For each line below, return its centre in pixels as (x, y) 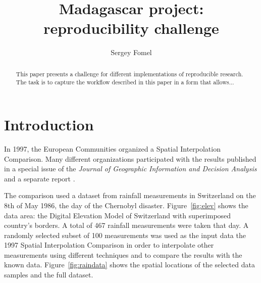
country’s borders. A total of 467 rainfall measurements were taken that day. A (126, 225)
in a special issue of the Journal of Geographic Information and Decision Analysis (130, 169)
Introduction (49, 125)
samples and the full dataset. (49, 275)
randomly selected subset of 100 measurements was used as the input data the (125, 235)
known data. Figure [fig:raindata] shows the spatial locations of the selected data (129, 265)
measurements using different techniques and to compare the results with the (123, 254)
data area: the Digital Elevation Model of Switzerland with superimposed (118, 215)
